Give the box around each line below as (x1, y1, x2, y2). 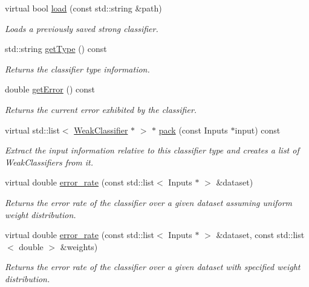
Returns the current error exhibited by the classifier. (5, 103, 197, 115)
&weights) (60, 240, 98, 253)
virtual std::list (5, 123, 60, 136)
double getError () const (5, 83, 95, 95)
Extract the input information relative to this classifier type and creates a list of (5, 144, 299, 156)
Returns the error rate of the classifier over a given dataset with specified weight (5, 260, 301, 273)
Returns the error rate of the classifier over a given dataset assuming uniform (5, 196, 293, 208)
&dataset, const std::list (216, 228, 305, 241)
